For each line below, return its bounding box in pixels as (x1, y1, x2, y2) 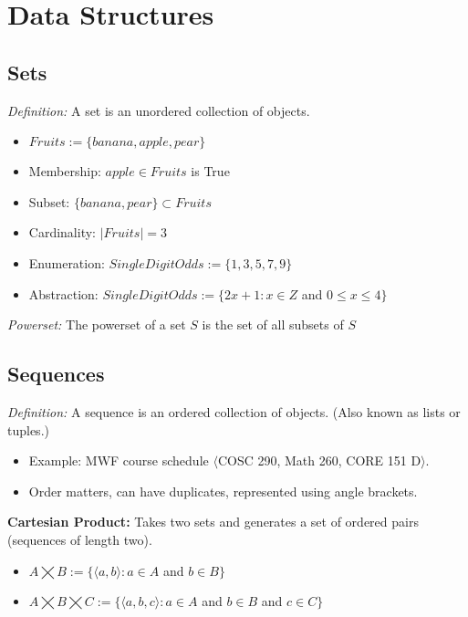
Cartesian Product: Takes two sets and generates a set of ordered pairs (7, 512, 419, 531)
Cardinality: (28, 223, 96, 242)
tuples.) (7, 420, 49, 439)
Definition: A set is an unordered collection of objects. (7, 100, 310, 120)
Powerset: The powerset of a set (7, 315, 186, 334)
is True (191, 162, 230, 181)
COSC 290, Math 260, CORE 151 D (217, 451, 421, 470)
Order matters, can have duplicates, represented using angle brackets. (28, 481, 418, 500)
